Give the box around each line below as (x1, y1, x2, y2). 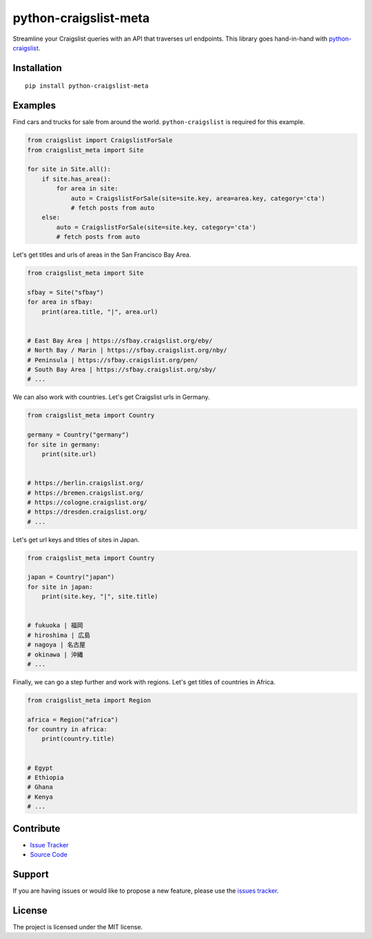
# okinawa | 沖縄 (27, 651, 83, 658)
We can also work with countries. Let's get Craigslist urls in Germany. (12, 393, 210, 402)
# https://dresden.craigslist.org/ (27, 508, 147, 516)
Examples (12, 100, 56, 112)
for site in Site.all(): (27, 166, 112, 173)
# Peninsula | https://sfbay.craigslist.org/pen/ (27, 356, 198, 364)
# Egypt (27, 764, 53, 772)
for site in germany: (27, 440, 101, 448)
